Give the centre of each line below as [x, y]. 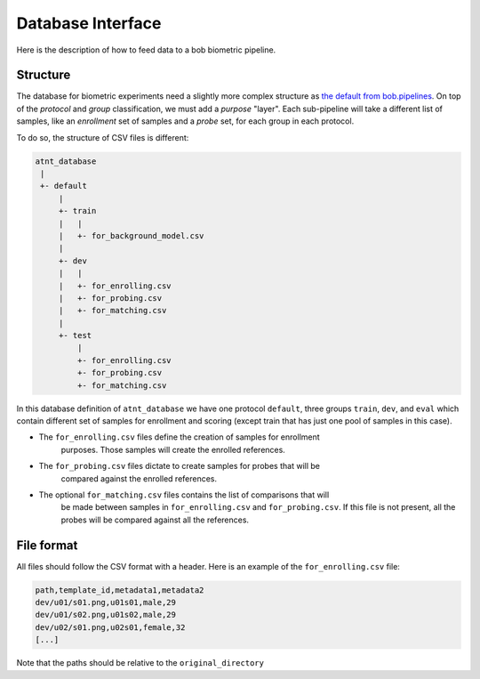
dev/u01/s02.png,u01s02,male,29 [106, 615]
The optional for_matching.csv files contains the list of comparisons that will [184, 495]
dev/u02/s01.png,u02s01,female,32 [110, 627]
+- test [75, 335]
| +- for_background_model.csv [131, 235]
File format [47, 545]
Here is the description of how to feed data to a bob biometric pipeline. [146, 50]
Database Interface [89, 23]
